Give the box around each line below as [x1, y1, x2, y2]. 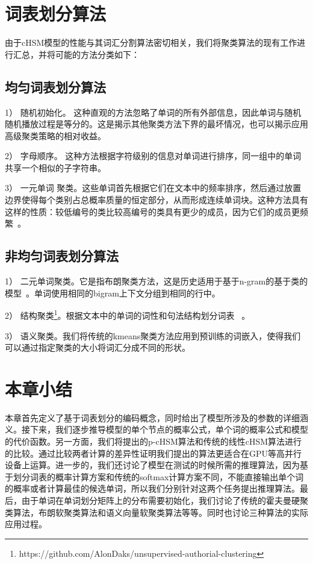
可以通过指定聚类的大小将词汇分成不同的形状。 [5, 341, 190, 354]
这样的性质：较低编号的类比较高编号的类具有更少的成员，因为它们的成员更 [5, 205, 300, 218]
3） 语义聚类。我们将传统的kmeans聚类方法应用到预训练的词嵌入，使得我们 [5, 329, 301, 342]
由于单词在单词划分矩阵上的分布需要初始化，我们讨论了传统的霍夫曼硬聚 [21, 493, 308, 506]
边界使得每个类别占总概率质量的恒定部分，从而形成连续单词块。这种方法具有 [5, 193, 308, 206]
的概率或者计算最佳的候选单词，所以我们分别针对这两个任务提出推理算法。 [5, 482, 300, 495]
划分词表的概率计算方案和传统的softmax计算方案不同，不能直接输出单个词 [13, 470, 304, 483]
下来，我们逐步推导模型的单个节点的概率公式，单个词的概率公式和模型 [29, 423, 308, 436]
